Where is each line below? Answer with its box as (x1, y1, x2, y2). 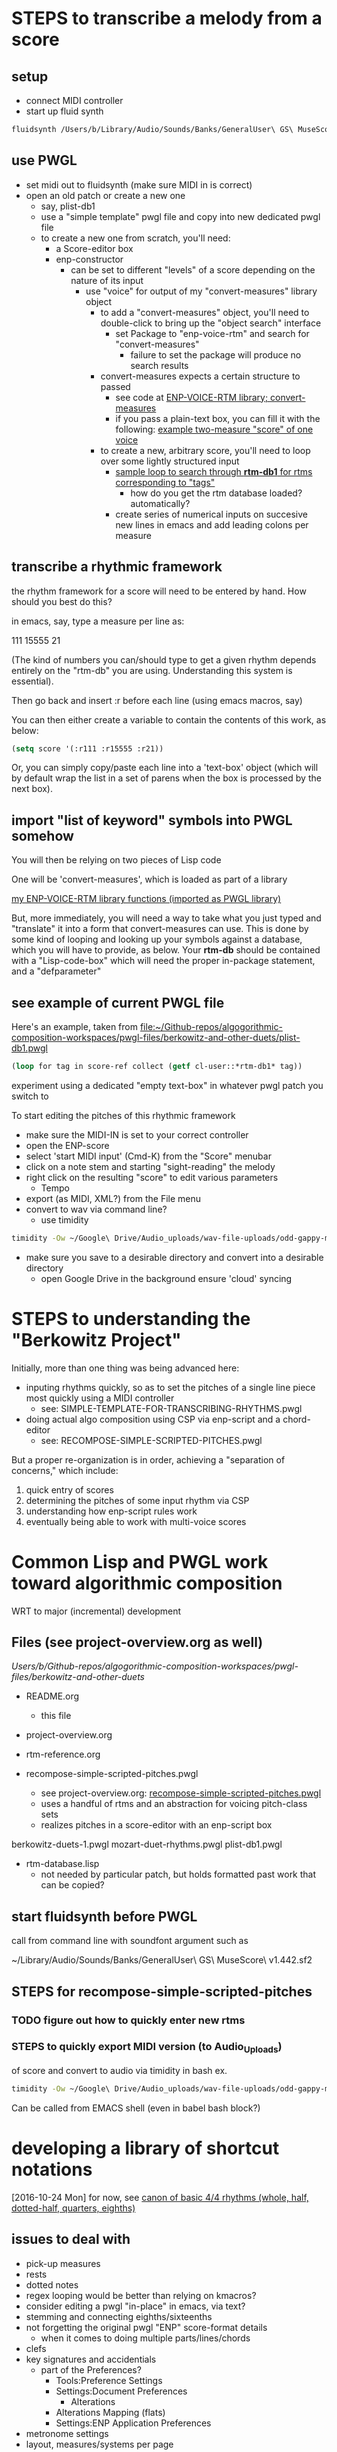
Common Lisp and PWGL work (11, 1550, 269, 1573)
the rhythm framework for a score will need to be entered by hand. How (11, 585, 307, 597)
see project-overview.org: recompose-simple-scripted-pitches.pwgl (40, 1787, 322, 1799)
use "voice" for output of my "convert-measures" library (85, 285, 318, 297)
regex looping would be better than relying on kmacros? (25, 2289, 257, 2301)
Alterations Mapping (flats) (55, 2406, 166, 2418)
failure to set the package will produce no (130, 348, 302, 361)
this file (40, 1710, 72, 1722)
